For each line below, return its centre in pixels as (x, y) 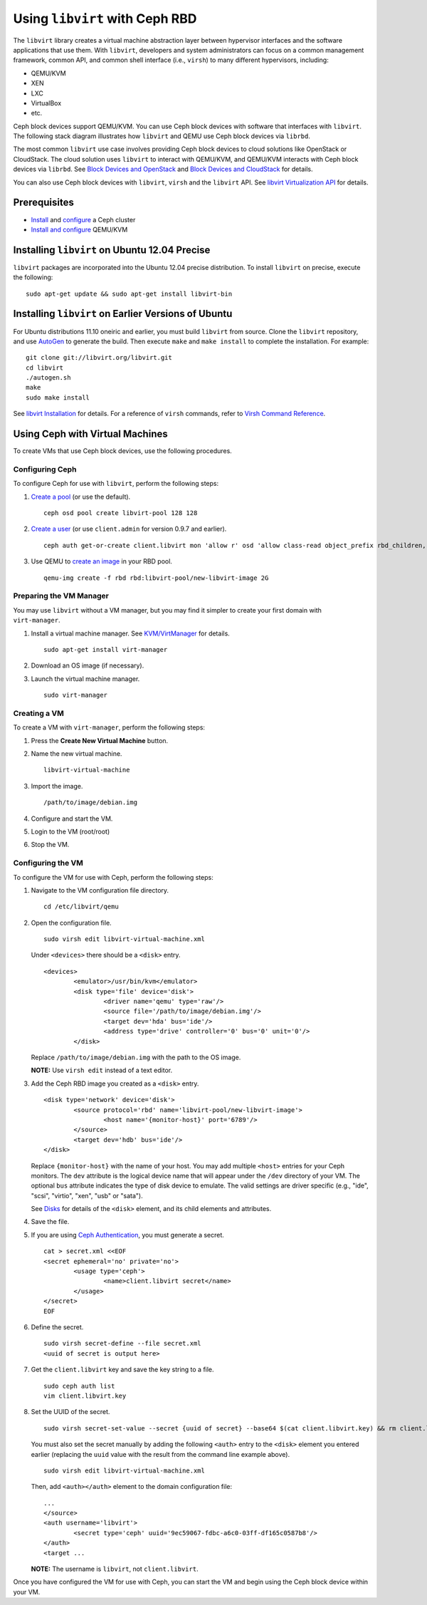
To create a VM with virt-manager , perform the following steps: (109, 727)
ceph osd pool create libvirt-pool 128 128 (121, 513)
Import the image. (57, 786)
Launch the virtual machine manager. (85, 679)
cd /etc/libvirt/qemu (81, 907)
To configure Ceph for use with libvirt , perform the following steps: (116, 484)
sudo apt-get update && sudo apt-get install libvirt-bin (129, 294)
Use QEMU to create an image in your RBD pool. (101, 561)
